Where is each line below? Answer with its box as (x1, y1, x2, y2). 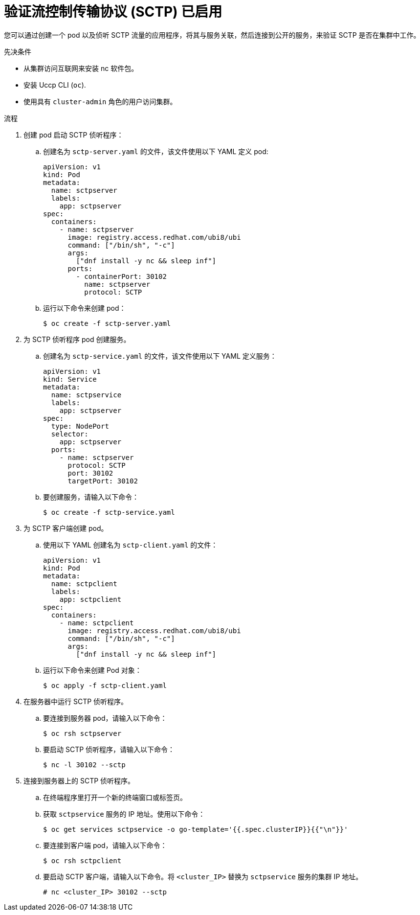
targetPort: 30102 (67, 477, 138, 485)
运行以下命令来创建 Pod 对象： (43, 665, 142, 674)
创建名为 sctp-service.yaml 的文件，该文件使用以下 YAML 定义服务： (43, 351, 277, 360)
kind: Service (43, 375, 97, 383)
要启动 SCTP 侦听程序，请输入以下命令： (43, 745, 175, 754)
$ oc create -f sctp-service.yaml (43, 508, 175, 516)
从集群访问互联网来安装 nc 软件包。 (23, 64, 138, 72)
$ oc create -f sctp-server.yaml (43, 319, 171, 327)
